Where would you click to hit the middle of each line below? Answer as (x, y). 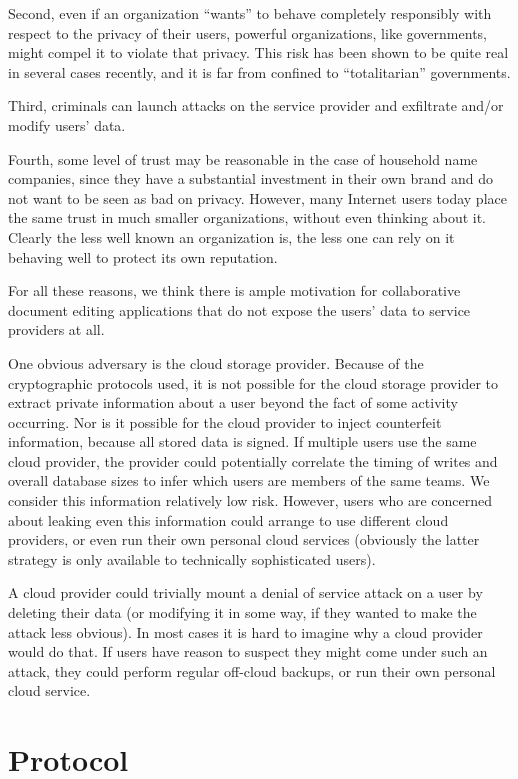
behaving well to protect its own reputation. (143, 256)
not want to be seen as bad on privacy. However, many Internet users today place (257, 197)
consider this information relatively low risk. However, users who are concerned (250, 500)
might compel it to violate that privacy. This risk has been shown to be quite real (258, 52)
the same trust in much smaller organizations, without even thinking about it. (247, 217)
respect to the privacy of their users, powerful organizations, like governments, (247, 32)
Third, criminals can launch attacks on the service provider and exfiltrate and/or (256, 105)
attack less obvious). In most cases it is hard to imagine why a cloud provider (245, 631)
